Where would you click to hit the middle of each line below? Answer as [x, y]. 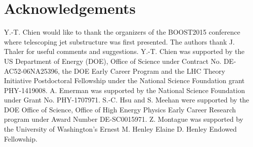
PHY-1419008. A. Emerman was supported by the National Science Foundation [125, 90]
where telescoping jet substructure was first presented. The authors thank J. [119, 41]
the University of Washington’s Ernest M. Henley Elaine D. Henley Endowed [120, 129]
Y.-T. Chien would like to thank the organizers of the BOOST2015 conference [122, 32]
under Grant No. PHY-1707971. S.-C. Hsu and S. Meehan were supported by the [127, 100]
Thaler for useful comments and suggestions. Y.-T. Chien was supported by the [124, 51]
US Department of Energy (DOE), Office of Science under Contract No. [113, 61]
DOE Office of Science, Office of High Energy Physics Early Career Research [120, 109]
